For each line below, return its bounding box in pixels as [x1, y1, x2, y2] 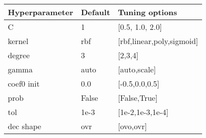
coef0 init [8, 78, 40, 89]
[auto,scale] [118, 64, 156, 75]
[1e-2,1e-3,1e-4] [118, 106, 169, 117]
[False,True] [118, 92, 158, 103]
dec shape [8, 120, 42, 132]
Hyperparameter [8, 6, 73, 18]
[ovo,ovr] [118, 120, 147, 132]
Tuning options [118, 6, 177, 18]
